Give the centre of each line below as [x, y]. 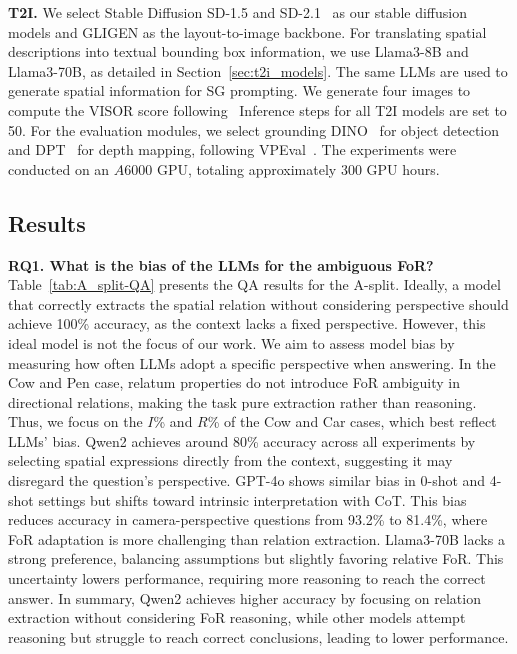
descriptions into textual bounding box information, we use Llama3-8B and [238, 51]
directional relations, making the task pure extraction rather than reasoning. [242, 401]
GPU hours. [403, 168]
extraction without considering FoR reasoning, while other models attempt [237, 617]
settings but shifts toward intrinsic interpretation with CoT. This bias [252, 499]
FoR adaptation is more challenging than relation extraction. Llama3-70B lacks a [256, 538]
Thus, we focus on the [75, 421]
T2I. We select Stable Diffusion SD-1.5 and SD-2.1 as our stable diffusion [238, 12]
